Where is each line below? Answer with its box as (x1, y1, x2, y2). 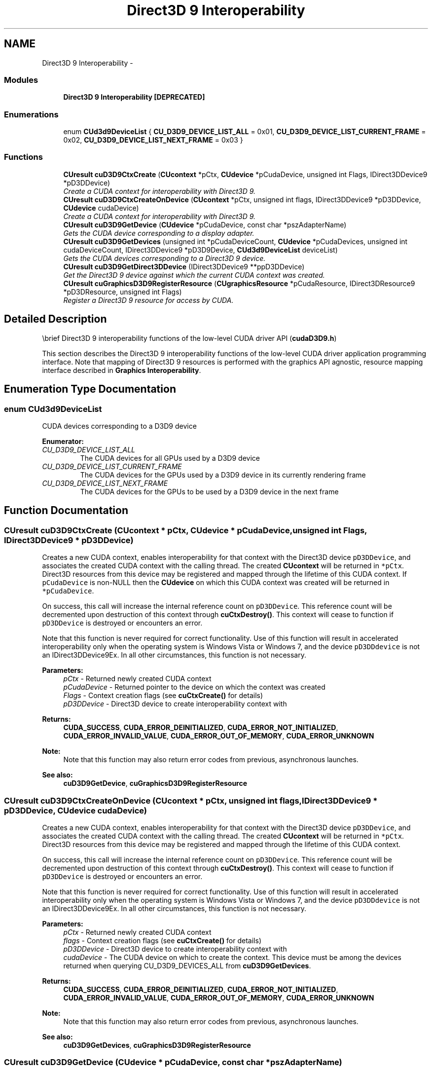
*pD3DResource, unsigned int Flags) (63, 287, 182, 296)
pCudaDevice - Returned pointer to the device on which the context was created (63, 683, 325, 692)
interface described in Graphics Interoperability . (42, 366, 201, 374)
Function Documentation (4, 504, 128, 517)
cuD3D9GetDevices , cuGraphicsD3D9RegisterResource (63, 1040, 251, 1049)
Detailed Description (4, 313, 107, 326)
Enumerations (4, 109, 59, 119)
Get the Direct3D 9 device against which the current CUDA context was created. (63, 270, 325, 279)
